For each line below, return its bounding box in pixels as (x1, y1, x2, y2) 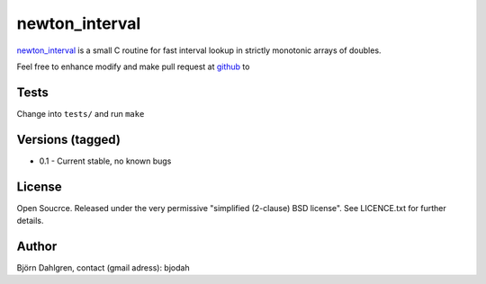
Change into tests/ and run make (16, 108, 145, 119)
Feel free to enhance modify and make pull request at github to (16, 61, 250, 72)
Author (16, 238, 58, 253)
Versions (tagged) (16, 131, 121, 147)
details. (16, 216, 44, 226)
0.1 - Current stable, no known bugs (39, 155, 172, 166)
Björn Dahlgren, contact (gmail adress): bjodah (16, 262, 190, 273)
